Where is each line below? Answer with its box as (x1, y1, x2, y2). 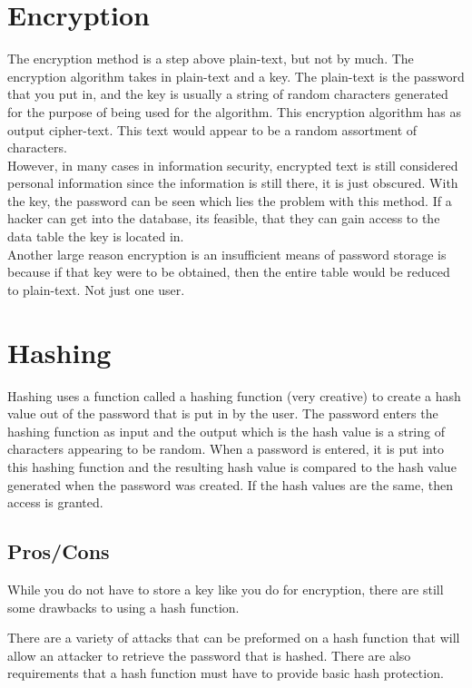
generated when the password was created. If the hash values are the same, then (7, 475, 453, 494)
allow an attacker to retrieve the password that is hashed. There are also (7, 645, 411, 664)
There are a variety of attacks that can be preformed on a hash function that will (7, 628, 460, 647)
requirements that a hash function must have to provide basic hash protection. (7, 663, 444, 683)
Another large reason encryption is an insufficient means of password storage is (7, 244, 447, 263)
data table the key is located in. (7, 227, 184, 246)
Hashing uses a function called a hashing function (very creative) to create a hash (7, 386, 461, 405)
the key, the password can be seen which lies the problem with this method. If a (7, 191, 452, 210)
